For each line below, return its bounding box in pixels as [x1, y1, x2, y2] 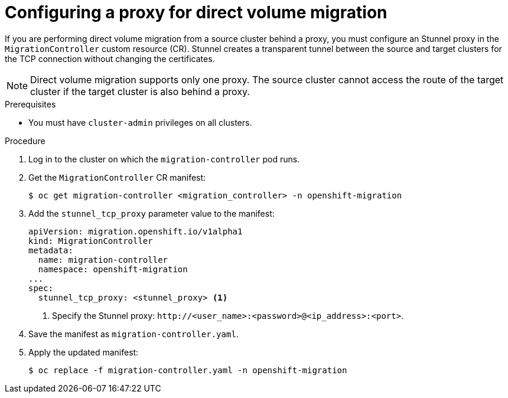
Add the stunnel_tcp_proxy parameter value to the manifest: [28, 208, 275, 218]
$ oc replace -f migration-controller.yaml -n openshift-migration [28, 365, 347, 375]
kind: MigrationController [28, 236, 153, 246]
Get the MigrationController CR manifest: [28, 172, 206, 182]
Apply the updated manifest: [28, 347, 139, 357]
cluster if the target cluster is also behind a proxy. [30, 85, 250, 97]
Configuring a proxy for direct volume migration [5, 2, 387, 22]
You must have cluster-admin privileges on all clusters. [28, 117, 252, 128]
